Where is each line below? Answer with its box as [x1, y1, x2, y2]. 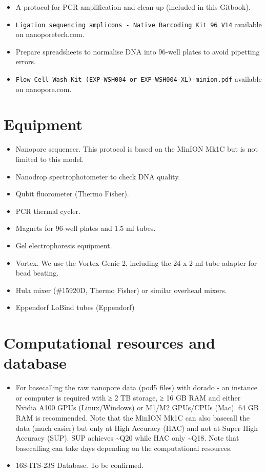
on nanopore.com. [15, 83, 72, 94]
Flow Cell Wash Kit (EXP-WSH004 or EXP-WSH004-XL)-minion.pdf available [15, 74, 262, 84]
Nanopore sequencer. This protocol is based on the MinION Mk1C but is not [15, 143, 258, 154]
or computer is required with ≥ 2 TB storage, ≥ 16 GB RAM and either [15, 392, 241, 403]
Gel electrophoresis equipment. [15, 240, 112, 250]
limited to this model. [15, 154, 84, 164]
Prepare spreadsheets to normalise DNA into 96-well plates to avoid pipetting [15, 46, 260, 57]
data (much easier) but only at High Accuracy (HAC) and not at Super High [15, 422, 258, 433]
